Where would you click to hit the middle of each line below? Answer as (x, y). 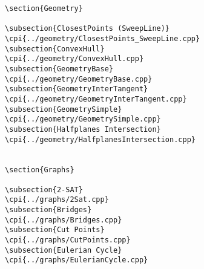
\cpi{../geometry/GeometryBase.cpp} (79, 79)
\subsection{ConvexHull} (55, 49)
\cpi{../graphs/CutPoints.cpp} (68, 240)
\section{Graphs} (40, 170)
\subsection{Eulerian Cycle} (64, 250)
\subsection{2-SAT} (44, 190)
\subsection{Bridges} (48, 210)
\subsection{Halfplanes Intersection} (83, 129)
